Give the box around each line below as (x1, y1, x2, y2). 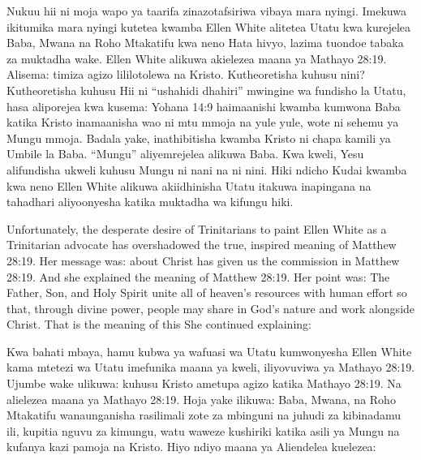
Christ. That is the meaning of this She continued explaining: (6, 316, 311, 333)
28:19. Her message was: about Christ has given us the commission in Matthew (6, 251, 400, 269)
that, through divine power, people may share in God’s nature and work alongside (6, 299, 415, 316)
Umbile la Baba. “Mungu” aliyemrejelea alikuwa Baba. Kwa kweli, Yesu (6, 145, 364, 162)
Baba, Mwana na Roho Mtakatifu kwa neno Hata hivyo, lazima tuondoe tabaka (6, 34, 404, 51)
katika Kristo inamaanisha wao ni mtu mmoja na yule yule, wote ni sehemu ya (6, 114, 399, 131)
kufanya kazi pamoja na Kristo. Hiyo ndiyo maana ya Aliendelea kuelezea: (6, 438, 376, 455)
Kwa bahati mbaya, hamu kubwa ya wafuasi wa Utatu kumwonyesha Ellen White (6, 342, 412, 359)
